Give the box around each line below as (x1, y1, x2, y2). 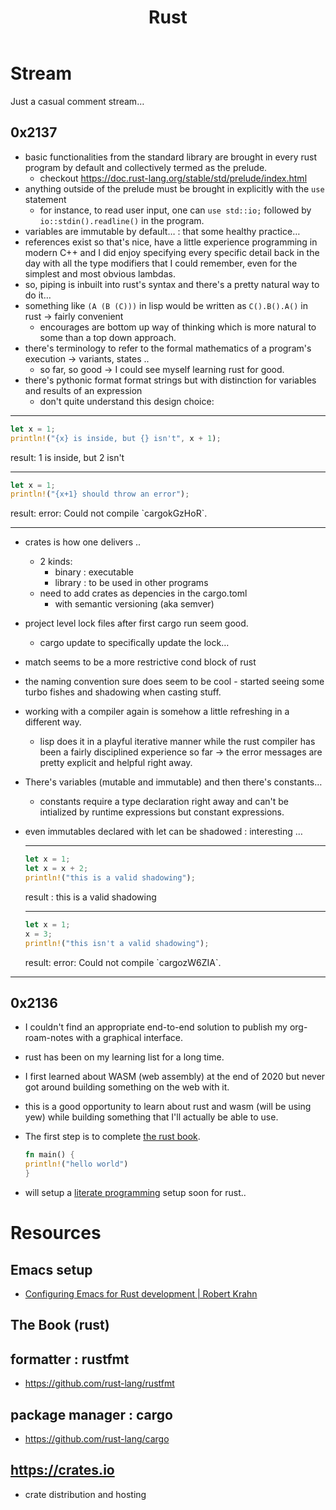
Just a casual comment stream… (10, 95, 145, 107)
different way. (24, 716, 82, 728)
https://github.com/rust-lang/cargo (24, 1432, 170, 1445)
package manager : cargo (10, 1406, 173, 1423)
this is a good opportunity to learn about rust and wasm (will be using (24, 1101, 312, 1113)
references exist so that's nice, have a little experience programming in (24, 236, 318, 248)
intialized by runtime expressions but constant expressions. (39, 806, 285, 818)
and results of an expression (24, 384, 143, 396)
